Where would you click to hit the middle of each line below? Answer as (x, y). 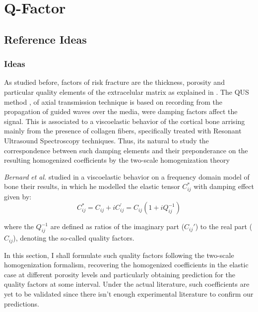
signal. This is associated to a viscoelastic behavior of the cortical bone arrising (125, 121)
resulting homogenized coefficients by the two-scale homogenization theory (117, 160)
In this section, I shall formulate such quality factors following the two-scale (119, 255)
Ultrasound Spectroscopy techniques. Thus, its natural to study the (106, 140)
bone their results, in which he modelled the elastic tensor (92, 186)
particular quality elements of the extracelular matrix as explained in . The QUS (127, 92)
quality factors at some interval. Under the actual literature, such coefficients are (127, 284)
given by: (18, 196)
